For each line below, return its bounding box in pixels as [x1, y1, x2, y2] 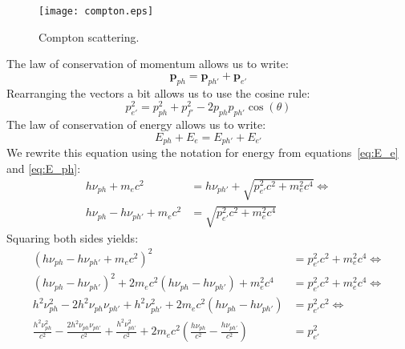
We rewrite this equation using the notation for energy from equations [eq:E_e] [6, 144, 399, 161]
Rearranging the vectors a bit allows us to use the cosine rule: [6, 84, 310, 101]
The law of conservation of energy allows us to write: [6, 116, 266, 133]
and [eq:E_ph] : [6, 159, 81, 176]
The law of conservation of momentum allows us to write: [6, 55, 289, 72]
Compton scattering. [38, 28, 140, 45]
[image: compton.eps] [38, 6, 154, 17]
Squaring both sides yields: [6, 229, 139, 246]
